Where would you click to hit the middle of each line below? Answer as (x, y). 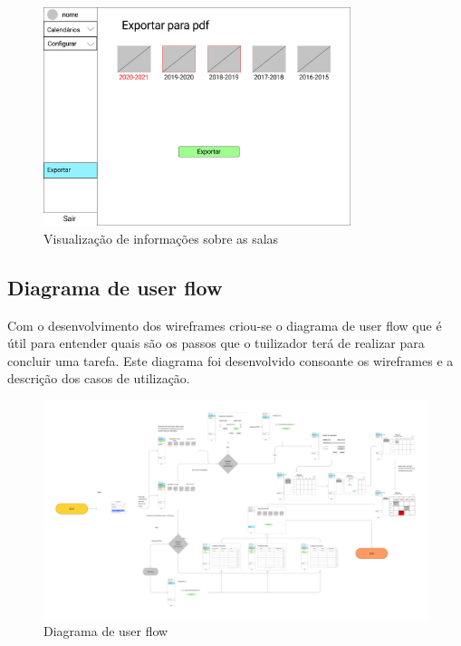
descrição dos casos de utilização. (99, 378)
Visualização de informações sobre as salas (161, 238)
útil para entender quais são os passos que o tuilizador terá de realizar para (216, 343)
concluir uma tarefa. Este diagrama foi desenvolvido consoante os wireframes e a (230, 360)
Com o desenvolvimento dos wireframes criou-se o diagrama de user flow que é (225, 325)
